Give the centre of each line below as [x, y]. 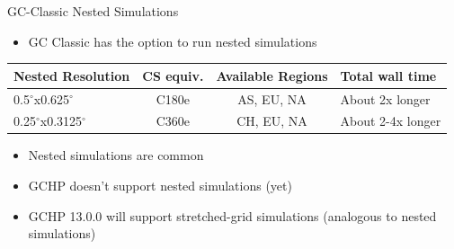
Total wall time [388, 75]
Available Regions [272, 75]
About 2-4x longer [391, 121]
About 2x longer [385, 98]
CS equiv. [173, 75]
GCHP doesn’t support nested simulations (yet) [160, 186]
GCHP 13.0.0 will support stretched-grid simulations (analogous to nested [232, 215]
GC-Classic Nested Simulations [93, 11]
